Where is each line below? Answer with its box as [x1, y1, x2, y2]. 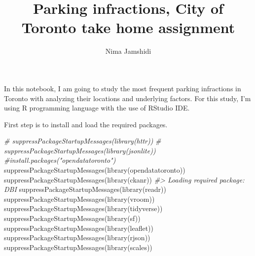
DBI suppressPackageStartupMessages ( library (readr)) [4, 184, 166, 194]
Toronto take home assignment [21, 17, 235, 37]
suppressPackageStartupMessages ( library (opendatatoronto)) [4, 165, 185, 175]
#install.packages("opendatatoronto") [4, 155, 116, 165]
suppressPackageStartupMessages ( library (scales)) [4, 242, 152, 252]
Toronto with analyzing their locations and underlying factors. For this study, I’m [4, 93, 251, 103]
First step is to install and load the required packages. [4, 119, 168, 129]
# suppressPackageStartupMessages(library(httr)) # [4, 136, 161, 146]
